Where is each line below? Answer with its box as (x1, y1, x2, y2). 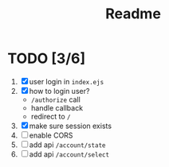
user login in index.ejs (29, 76, 104, 86)
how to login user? (29, 86, 90, 95)
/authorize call (30, 95, 81, 104)
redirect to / (30, 111, 71, 121)
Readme (105, 5, 161, 23)
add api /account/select (29, 149, 109, 159)
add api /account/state (29, 140, 106, 150)
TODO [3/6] (7, 49, 86, 68)
